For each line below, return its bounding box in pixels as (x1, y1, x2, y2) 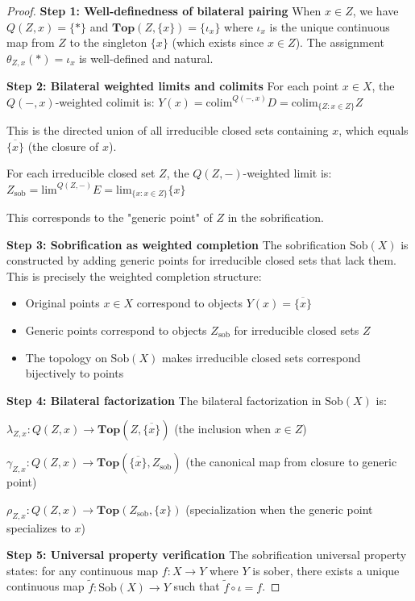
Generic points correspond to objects (25, 321, 207, 338)
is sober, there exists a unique (252, 561, 400, 578)
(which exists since (172, 34, 264, 51)
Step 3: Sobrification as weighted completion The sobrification (6, 236, 347, 253)
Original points (25, 294, 100, 311)
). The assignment (295, 34, 384, 51)
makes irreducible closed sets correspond (161, 348, 361, 365)
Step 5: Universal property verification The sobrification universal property (6, 546, 407, 563)
